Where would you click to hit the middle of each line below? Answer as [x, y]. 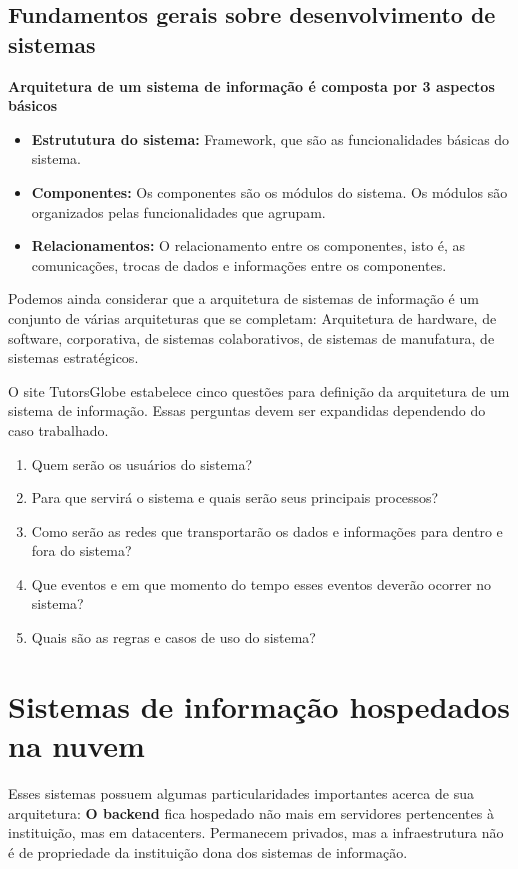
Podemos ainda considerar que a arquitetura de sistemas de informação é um [243, 298]
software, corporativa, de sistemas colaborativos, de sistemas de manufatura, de [251, 337]
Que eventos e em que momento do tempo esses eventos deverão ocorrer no [261, 583]
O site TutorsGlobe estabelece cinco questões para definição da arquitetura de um [259, 390]
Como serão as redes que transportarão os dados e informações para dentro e [267, 530]
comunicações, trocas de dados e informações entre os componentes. [239, 264]
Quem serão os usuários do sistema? [142, 463]
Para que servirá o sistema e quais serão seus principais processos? [235, 497]
